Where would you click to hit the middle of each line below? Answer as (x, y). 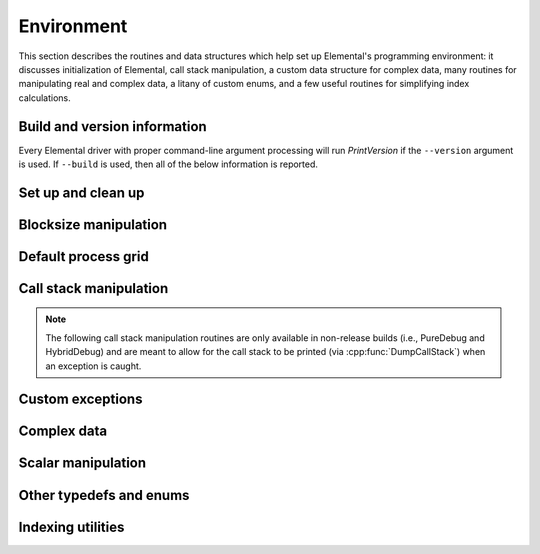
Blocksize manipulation (93, 224)
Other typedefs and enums (104, 495)
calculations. (44, 97)
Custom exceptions (80, 399)
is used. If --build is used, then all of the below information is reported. (168, 164)
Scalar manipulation (82, 463)
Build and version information (112, 126)
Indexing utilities (71, 526)
